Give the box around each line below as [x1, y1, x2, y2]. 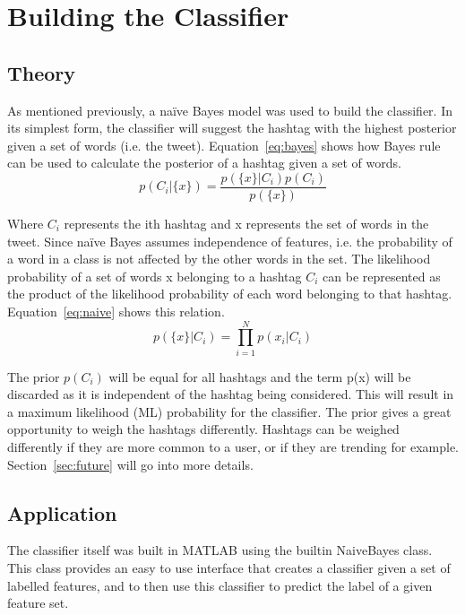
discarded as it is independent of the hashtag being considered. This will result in [7, 385, 454, 403]
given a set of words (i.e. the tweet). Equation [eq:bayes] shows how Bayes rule [7, 135, 441, 154]
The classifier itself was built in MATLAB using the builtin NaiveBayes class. [7, 541, 433, 559]
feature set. [7, 593, 69, 612]
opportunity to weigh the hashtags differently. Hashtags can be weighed [7, 420, 400, 438]
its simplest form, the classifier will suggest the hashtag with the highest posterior [7, 118, 457, 137]
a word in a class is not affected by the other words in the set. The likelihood [7, 249, 431, 268]
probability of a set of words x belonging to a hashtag [7, 266, 302, 285]
